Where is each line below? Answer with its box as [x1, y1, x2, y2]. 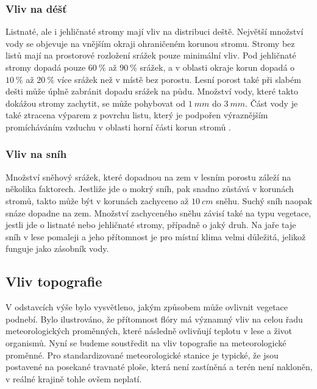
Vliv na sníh [5, 146, 67, 162]
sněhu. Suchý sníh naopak [216, 194, 312, 207]
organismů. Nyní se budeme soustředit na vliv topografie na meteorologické [5, 336, 287, 349]
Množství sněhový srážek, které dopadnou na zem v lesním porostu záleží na [5, 170, 291, 183]
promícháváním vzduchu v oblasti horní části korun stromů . [5, 120, 231, 133]
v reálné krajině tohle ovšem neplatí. [5, 372, 142, 385]
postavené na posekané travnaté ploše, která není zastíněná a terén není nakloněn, [5, 360, 313, 373]
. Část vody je [245, 96, 298, 109]
